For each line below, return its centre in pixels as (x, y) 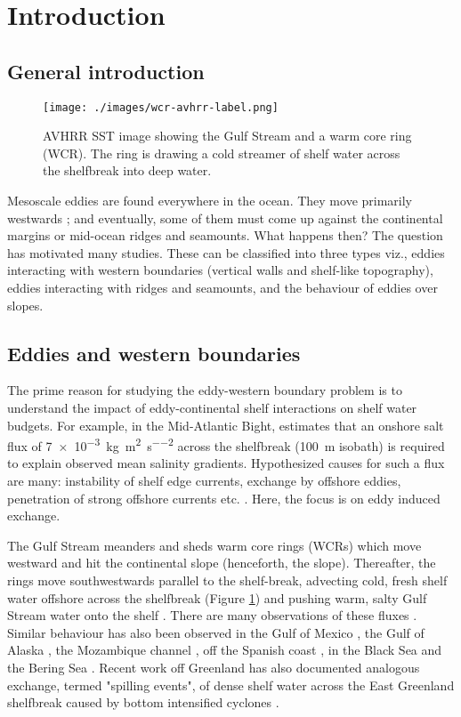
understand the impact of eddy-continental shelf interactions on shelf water (212, 407)
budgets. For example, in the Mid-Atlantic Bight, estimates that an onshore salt (226, 425)
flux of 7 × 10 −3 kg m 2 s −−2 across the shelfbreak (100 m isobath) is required (226, 444)
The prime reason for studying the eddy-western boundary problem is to (205, 390)
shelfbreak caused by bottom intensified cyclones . (143, 702)
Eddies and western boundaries (154, 353)
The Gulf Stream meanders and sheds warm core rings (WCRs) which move (214, 545)
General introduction (106, 71)
